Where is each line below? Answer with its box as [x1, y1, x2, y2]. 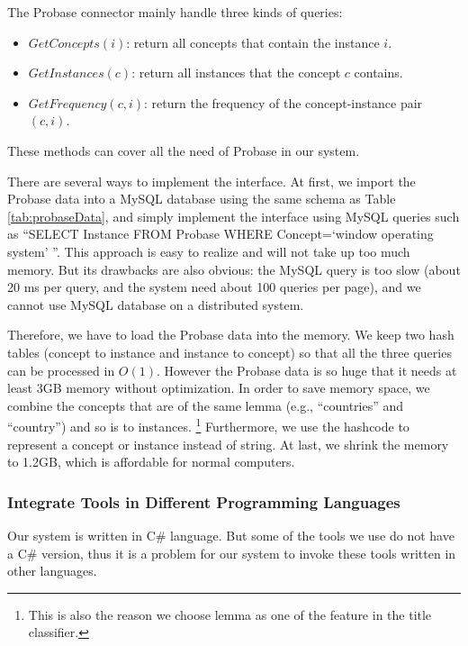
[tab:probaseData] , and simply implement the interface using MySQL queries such [7, 206, 460, 225]
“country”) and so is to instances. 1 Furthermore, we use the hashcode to [7, 414, 409, 435]
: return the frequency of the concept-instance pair [144, 93, 423, 112]
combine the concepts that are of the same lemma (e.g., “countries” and [7, 396, 404, 414]
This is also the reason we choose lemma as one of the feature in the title [28, 605, 432, 623]
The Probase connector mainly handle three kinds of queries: [7, 3, 343, 21]
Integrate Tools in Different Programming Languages [7, 490, 400, 513]
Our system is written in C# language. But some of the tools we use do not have [7, 525, 454, 544]
